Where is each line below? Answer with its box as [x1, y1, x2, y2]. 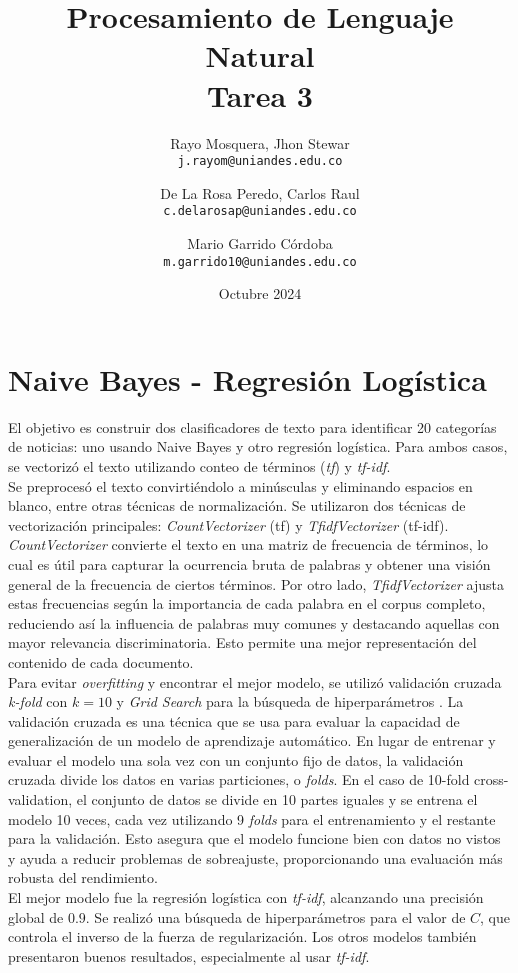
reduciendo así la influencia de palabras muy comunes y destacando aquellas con [8, 612, 500, 633]
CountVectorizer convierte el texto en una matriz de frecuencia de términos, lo [8, 534, 489, 555]
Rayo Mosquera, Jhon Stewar [170, 132, 350, 153]
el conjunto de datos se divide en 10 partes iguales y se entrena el [76, 789, 478, 810]
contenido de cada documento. [8, 651, 194, 672]
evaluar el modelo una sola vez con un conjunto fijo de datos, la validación [8, 749, 464, 770]
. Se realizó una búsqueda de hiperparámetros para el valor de [85, 906, 466, 927]
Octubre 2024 [218, 283, 302, 304]
